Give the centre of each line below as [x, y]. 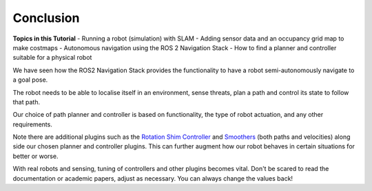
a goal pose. [30, 80]
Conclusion [46, 18]
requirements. [33, 124]
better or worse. [35, 156]
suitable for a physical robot [52, 58]
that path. [27, 102]
